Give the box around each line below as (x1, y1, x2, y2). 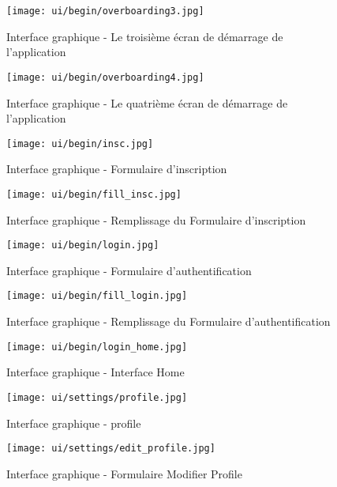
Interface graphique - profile (6, 414, 141, 431)
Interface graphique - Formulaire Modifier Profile (6, 465, 242, 481)
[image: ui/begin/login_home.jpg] (6, 341, 188, 353)
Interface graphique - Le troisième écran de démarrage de (6, 28, 283, 44)
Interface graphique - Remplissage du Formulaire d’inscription (6, 211, 306, 228)
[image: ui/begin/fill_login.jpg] (6, 290, 188, 302)
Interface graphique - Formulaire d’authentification (6, 262, 252, 278)
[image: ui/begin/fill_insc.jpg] (6, 188, 182, 200)
